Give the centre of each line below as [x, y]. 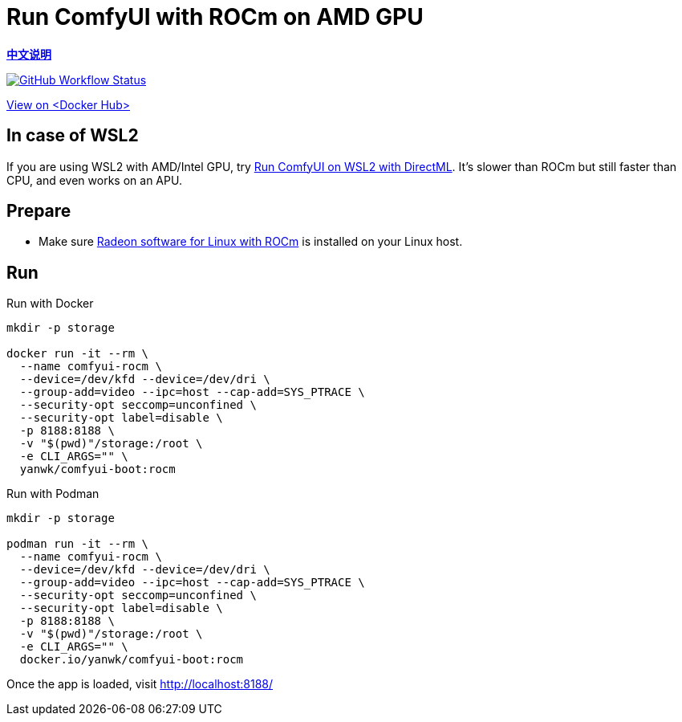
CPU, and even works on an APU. [94, 180]
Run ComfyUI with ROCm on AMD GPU [215, 17]
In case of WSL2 [73, 136]
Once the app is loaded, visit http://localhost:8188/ [140, 684]
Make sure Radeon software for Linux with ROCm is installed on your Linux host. [251, 242]
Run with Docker [50, 304]
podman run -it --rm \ [78, 544]
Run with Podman [53, 494]
